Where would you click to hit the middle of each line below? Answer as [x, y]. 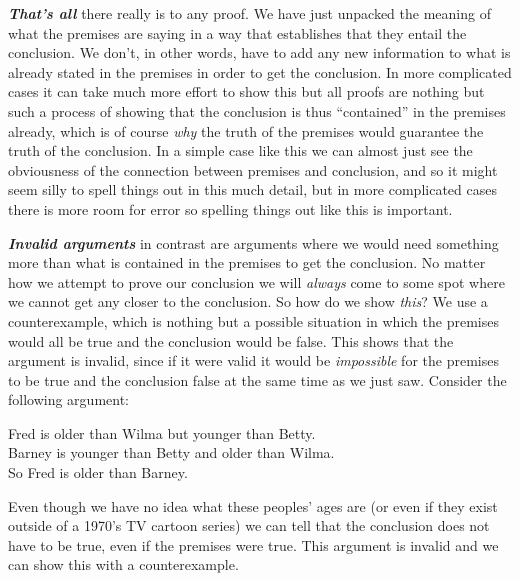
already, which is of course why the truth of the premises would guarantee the [246, 130]
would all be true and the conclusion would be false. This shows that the [231, 340]
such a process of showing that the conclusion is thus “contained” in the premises [257, 110]
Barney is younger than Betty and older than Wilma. [171, 452]
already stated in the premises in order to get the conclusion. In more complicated [260, 71]
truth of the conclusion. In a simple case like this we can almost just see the [240, 150]
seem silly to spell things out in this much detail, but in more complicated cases [252, 189]
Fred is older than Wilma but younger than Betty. [162, 432]
